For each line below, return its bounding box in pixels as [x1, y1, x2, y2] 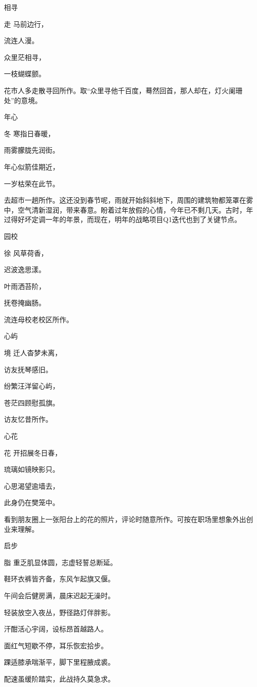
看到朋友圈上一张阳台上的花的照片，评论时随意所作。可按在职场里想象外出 [4, 514, 246, 524]
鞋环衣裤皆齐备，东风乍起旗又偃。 [4, 573, 115, 584]
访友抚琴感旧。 [4, 364, 52, 374]
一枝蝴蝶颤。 [4, 68, 45, 79]
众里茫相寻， [4, 52, 45, 62]
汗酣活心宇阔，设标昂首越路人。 [4, 624, 108, 634]
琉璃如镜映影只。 [4, 464, 59, 474]
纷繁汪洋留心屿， [4, 381, 59, 391]
